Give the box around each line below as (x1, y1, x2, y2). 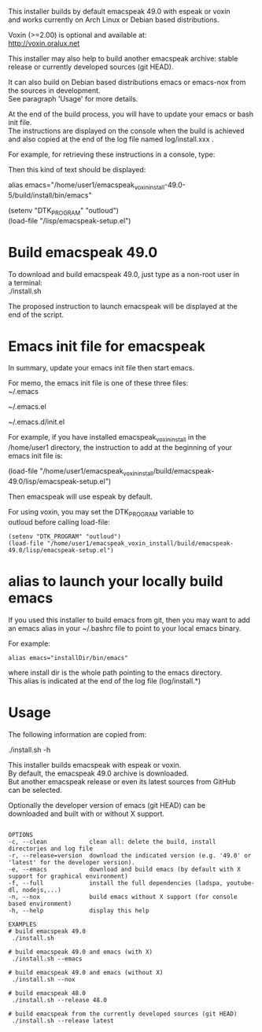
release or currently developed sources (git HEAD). (8, 62, 174, 72)
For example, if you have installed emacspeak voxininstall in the (8, 433, 207, 444)
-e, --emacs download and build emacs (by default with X (8, 865, 242, 873)
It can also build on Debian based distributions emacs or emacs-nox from (8, 78, 246, 87)
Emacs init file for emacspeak (8, 337, 206, 355)
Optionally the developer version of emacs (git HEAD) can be (8, 800, 206, 809)
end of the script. (8, 310, 65, 319)
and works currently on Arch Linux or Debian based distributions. (8, 15, 220, 24)
